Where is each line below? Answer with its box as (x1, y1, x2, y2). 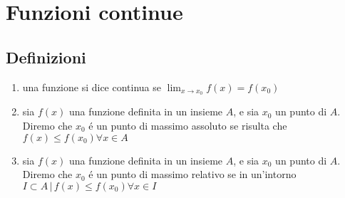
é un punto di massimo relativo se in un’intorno (88, 167, 297, 182)
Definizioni (6, 46, 86, 68)
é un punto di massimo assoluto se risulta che (88, 118, 287, 133)
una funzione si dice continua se (22, 79, 162, 94)
